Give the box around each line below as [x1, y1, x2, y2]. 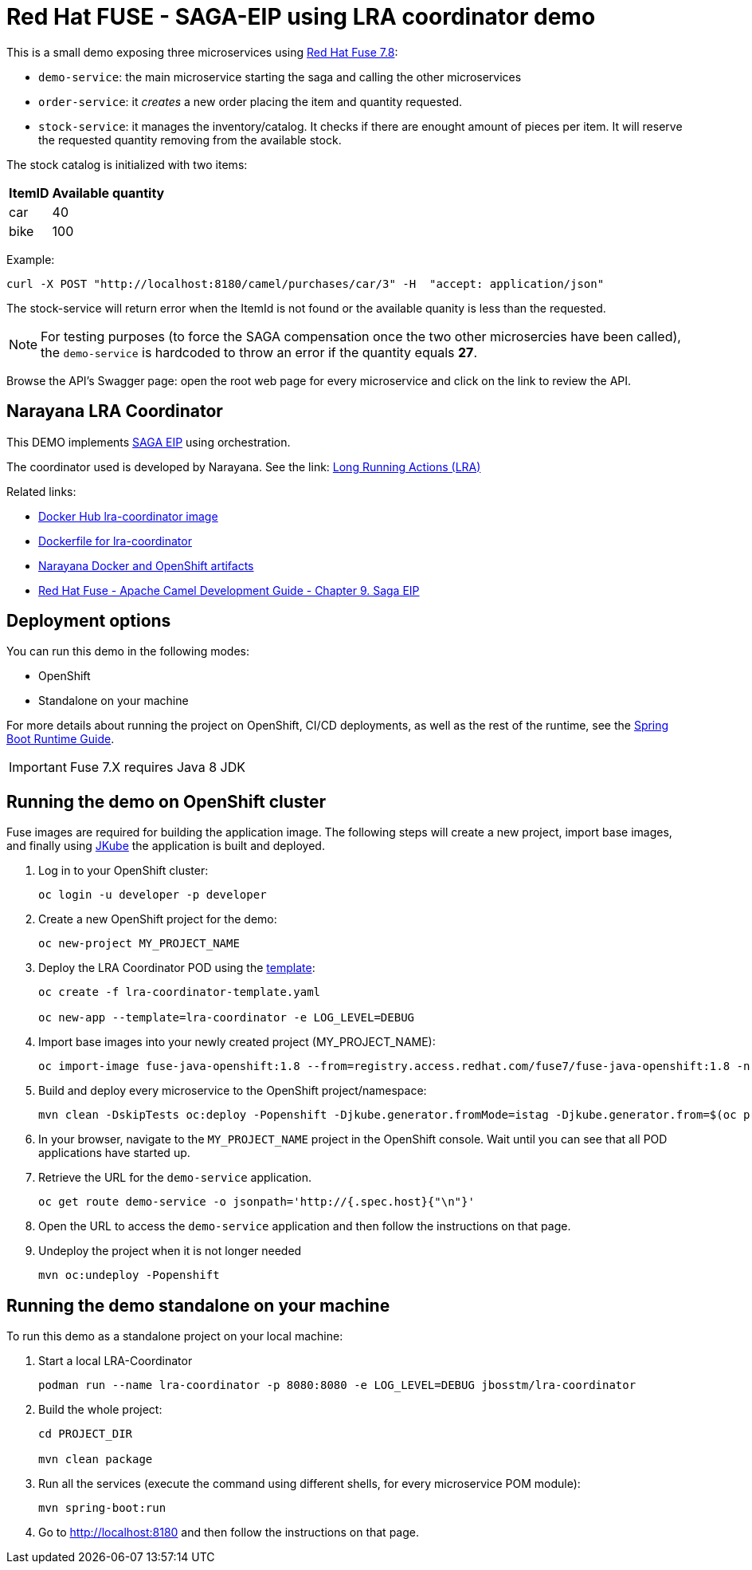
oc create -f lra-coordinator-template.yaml [38, 986, 321, 999]
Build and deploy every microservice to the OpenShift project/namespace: [38, 1084, 427, 1098]
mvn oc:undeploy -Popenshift [38, 1269, 220, 1282]
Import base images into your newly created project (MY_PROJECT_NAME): [38, 1035, 436, 1049]
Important [9, 759, 67, 776]
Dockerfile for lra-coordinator [38, 533, 192, 548]
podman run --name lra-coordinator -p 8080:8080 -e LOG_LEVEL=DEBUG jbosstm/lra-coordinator [38, 1379, 636, 1392]
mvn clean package [38, 1453, 153, 1466]
